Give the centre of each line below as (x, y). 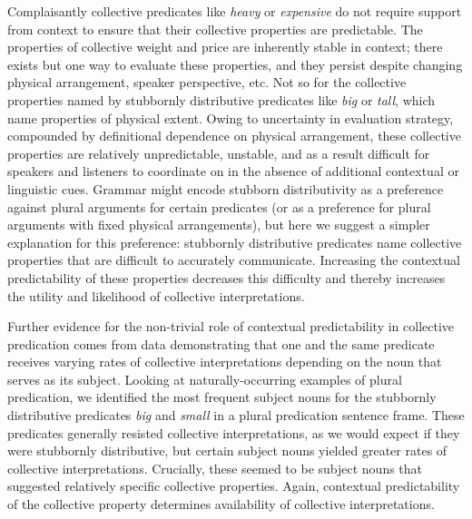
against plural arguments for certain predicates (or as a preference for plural (219, 206)
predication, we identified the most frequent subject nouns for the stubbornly (222, 397)
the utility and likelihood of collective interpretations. (156, 295)
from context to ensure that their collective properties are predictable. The (215, 29)
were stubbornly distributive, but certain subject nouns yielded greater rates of (227, 450)
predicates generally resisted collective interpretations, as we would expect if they (234, 432)
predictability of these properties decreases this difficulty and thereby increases (226, 277)
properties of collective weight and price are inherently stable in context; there (225, 47)
